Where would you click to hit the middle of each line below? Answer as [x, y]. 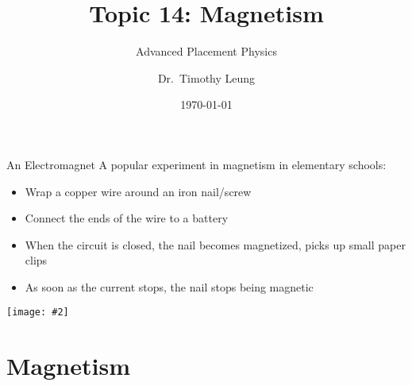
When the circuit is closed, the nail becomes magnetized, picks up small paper [215, 244]
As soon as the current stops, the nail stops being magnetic [169, 286]
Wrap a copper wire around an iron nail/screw [138, 191]
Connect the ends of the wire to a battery [127, 218]
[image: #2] [38, 313]
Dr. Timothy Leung [206, 77]
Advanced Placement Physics [206, 51]
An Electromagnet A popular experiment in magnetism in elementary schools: [196, 164]
